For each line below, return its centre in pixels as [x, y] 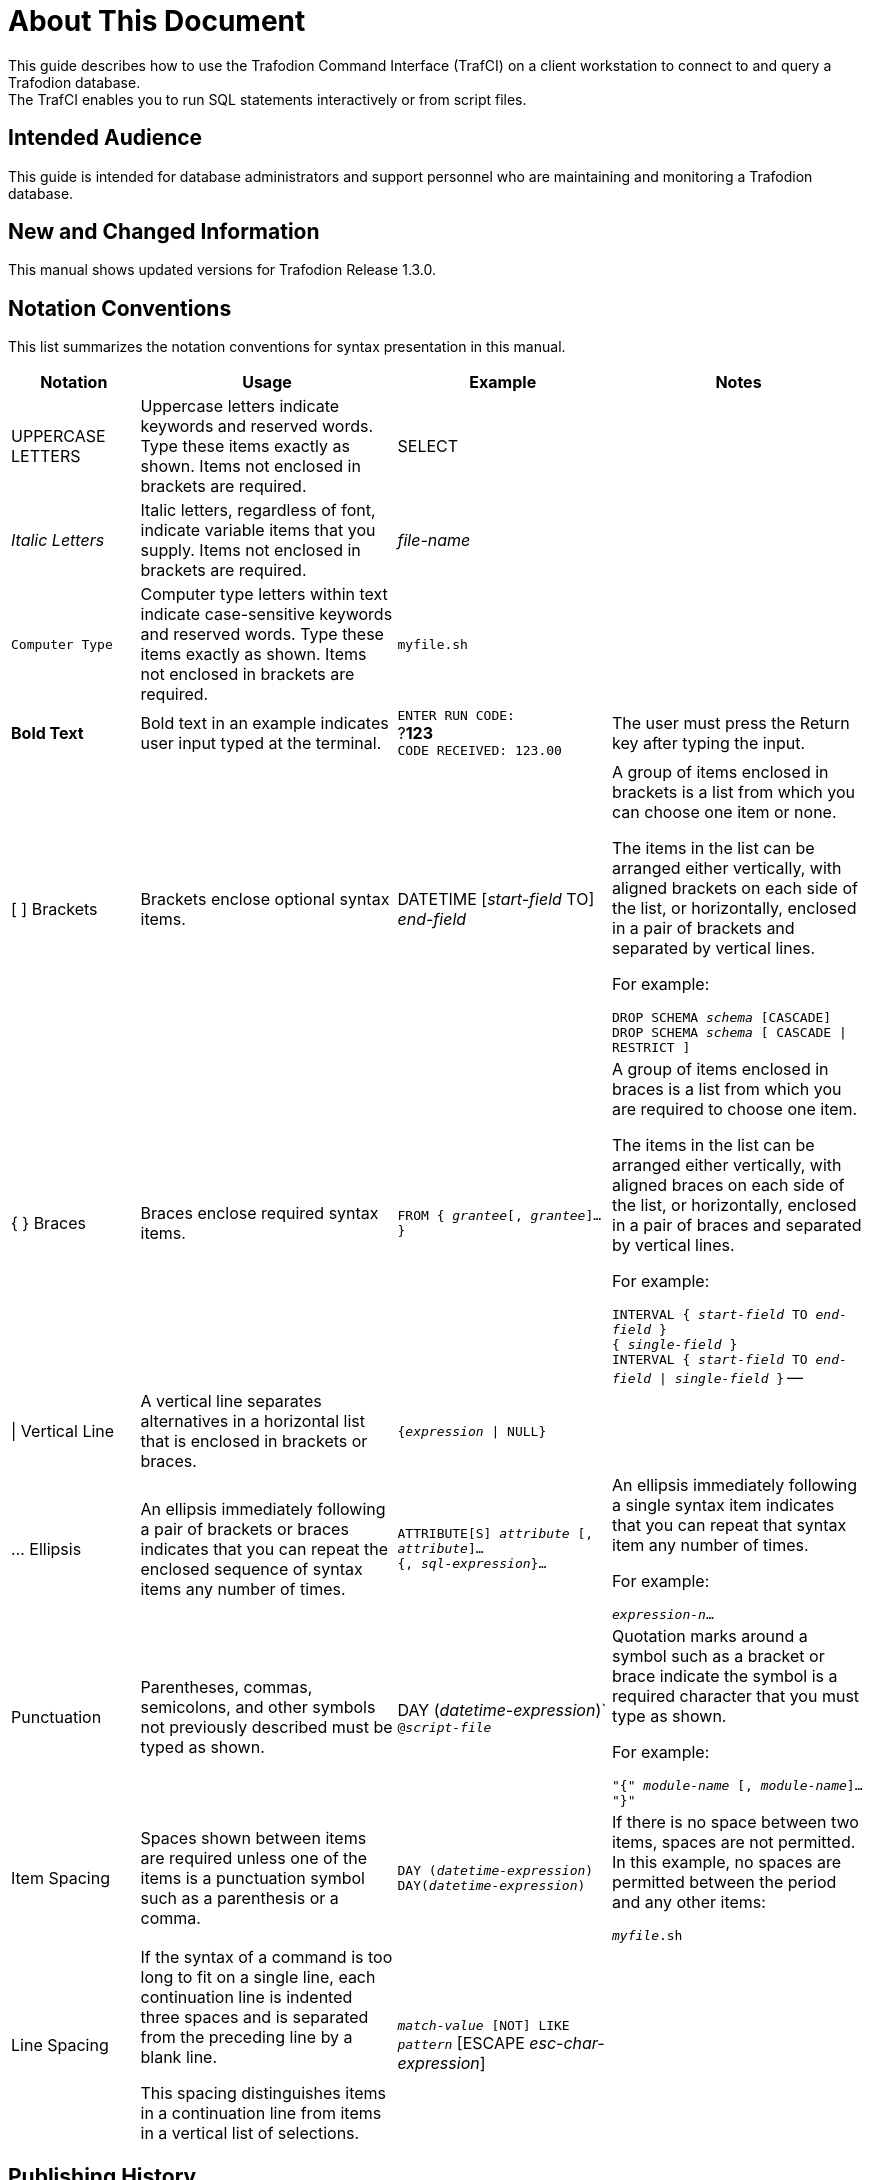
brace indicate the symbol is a [725, 1676]
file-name [434, 540]
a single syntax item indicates [723, 1505]
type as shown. [669, 1716]
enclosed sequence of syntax [251, 1568]
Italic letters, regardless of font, [258, 510]
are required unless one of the [254, 1857]
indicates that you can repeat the [264, 1548]
